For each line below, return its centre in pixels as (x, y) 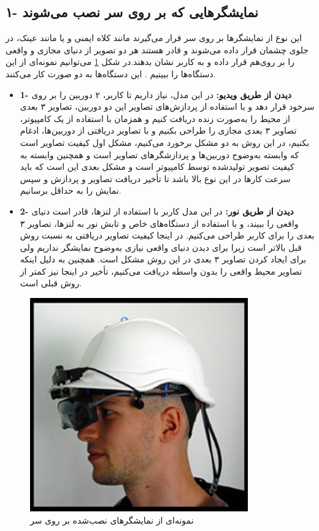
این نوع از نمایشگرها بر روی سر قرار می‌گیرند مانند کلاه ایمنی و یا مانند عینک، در (154, 38)
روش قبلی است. (51, 283)
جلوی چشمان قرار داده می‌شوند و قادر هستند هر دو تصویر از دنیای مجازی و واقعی (157, 49)
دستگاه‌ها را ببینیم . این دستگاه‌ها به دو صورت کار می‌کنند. (111, 73)
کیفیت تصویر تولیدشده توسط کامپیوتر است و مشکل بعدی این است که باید (157, 166)
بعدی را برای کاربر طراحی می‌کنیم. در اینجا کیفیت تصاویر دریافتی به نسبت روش (167, 235)
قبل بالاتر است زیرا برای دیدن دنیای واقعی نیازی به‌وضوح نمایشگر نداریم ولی (161, 247)
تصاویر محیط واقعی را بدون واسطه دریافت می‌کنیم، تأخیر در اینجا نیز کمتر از (161, 271)
